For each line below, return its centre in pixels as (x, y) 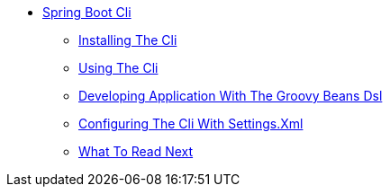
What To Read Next (136, 151)
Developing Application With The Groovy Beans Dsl (231, 96)
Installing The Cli (128, 40)
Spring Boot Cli (87, 12)
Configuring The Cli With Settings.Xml (191, 123)
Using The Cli (118, 68)
